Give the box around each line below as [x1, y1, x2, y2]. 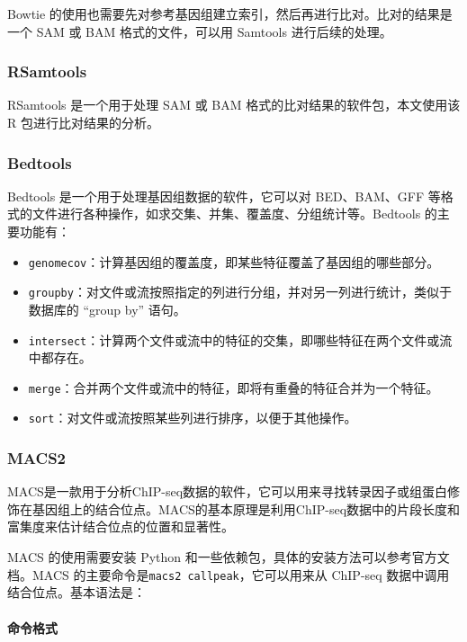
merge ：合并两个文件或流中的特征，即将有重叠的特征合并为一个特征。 [28, 378, 439, 397]
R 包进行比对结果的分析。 [7, 113, 159, 131]
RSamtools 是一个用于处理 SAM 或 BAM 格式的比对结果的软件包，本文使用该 [7, 95, 461, 114]
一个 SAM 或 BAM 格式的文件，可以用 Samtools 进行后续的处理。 [7, 22, 392, 40]
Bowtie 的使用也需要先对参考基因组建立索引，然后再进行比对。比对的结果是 [7, 4, 453, 22]
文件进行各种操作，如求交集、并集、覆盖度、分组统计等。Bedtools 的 [31, 204, 437, 223]
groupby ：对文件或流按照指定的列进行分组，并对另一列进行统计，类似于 [28, 282, 452, 301]
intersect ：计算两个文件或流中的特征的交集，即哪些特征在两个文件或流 [28, 330, 453, 349]
